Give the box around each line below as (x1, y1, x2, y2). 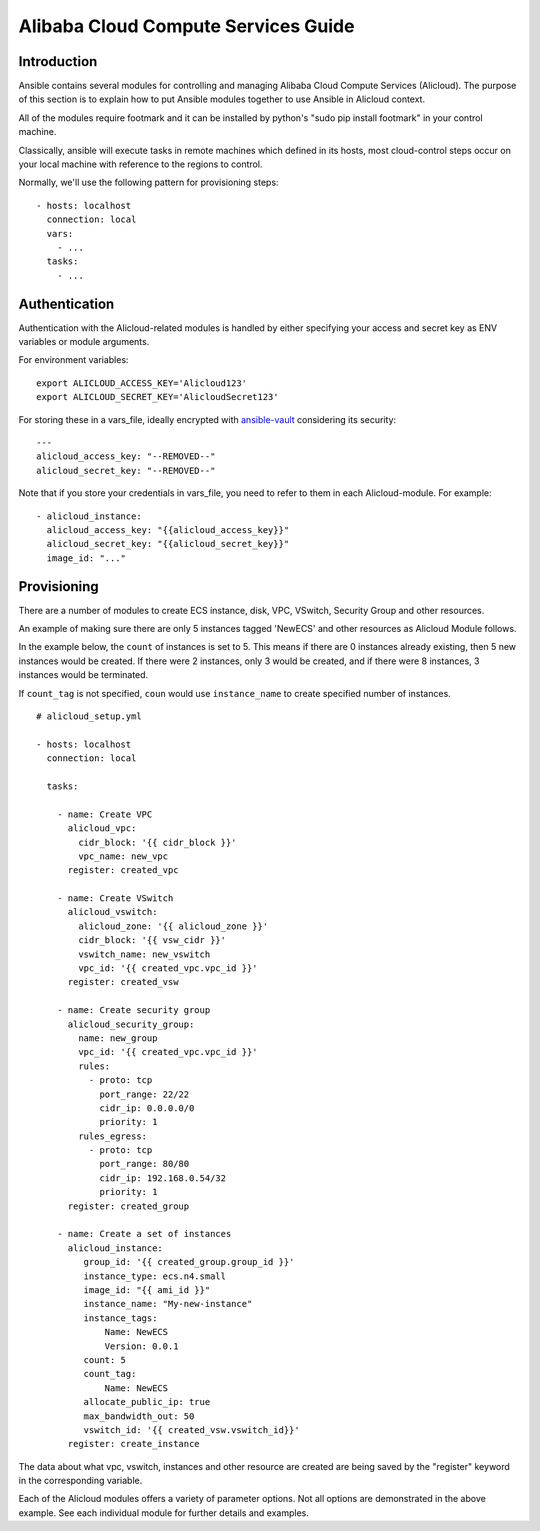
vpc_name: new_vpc (78, 850, 169, 862)
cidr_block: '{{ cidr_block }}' (78, 836, 237, 848)
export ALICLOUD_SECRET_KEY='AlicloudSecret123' (36, 391, 279, 403)
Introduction (18, 53, 98, 70)
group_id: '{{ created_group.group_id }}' (83, 1256, 295, 1268)
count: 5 (83, 1354, 127, 1365)
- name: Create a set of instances (56, 1228, 232, 1240)
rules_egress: (78, 1130, 148, 1142)
